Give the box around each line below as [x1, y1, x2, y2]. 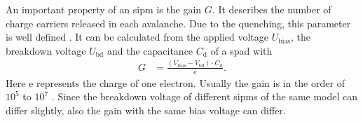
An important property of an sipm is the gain [6, 2, 202, 16]
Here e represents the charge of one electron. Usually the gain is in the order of [6, 75, 345, 90]
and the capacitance [107, 43, 193, 57]
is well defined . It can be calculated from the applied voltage [6, 29, 268, 44]
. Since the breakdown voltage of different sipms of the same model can [51, 89, 358, 104]
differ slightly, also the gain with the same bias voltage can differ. [6, 102, 286, 117]
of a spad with [210, 43, 273, 57]
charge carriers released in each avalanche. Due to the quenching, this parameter [6, 15, 351, 30]
